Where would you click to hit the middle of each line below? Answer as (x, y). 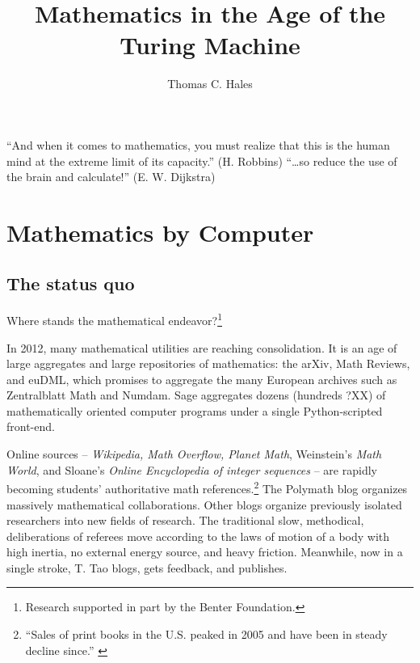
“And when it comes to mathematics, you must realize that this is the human (198, 144)
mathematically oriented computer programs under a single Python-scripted (195, 410)
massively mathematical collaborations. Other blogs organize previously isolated (204, 504)
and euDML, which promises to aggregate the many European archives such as (202, 379)
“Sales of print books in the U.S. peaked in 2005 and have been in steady (206, 634)
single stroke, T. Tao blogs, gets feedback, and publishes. (147, 567)
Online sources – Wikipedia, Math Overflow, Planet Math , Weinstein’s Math (194, 454)
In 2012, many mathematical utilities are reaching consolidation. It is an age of (202, 347)
